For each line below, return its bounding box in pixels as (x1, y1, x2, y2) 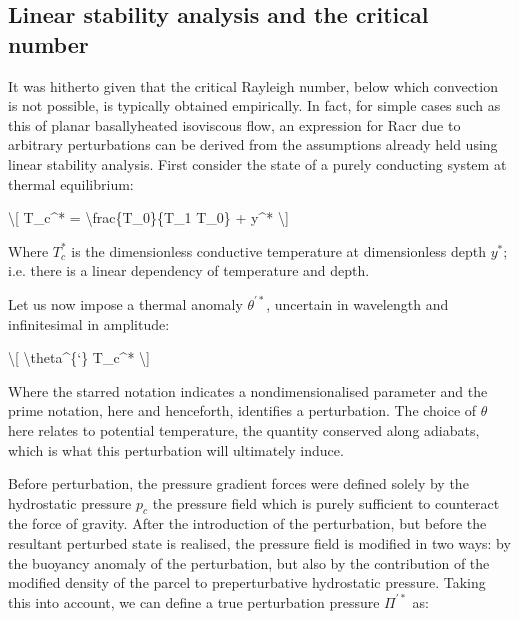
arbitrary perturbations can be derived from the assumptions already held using (8, 134, 498, 155)
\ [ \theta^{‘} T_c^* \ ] (8, 347, 150, 368)
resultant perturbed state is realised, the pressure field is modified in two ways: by (8, 533, 511, 554)
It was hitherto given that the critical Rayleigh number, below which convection (8, 75, 498, 96)
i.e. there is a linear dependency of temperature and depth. (8, 260, 370, 281)
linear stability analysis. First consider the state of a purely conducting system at (8, 153, 507, 174)
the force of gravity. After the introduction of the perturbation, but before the (8, 513, 487, 534)
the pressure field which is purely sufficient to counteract (152, 492, 500, 513)
